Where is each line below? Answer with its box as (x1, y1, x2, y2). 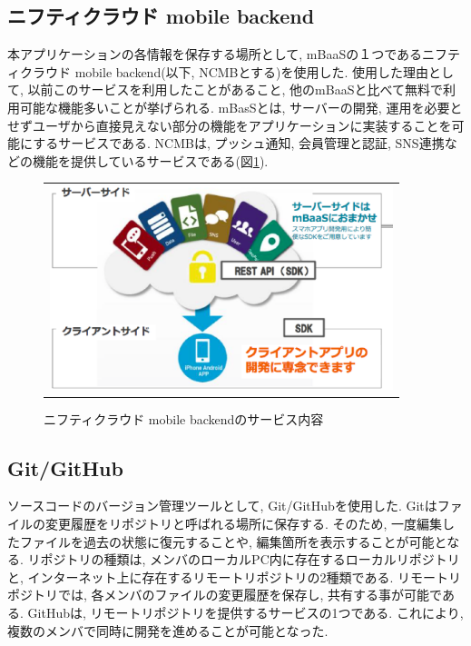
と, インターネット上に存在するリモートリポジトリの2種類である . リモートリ (7, 567, 461, 586)
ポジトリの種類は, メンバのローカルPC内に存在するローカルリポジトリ (40, 550, 460, 569)
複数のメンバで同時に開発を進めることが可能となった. (7, 621, 329, 640)
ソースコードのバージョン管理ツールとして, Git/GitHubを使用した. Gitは (7, 496, 437, 515)
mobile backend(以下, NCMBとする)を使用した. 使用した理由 (74, 62, 429, 81)
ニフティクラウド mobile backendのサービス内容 (44, 409, 324, 428)
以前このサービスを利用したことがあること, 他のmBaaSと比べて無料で (27, 80, 443, 99)
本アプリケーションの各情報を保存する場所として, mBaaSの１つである (7, 45, 423, 64)
